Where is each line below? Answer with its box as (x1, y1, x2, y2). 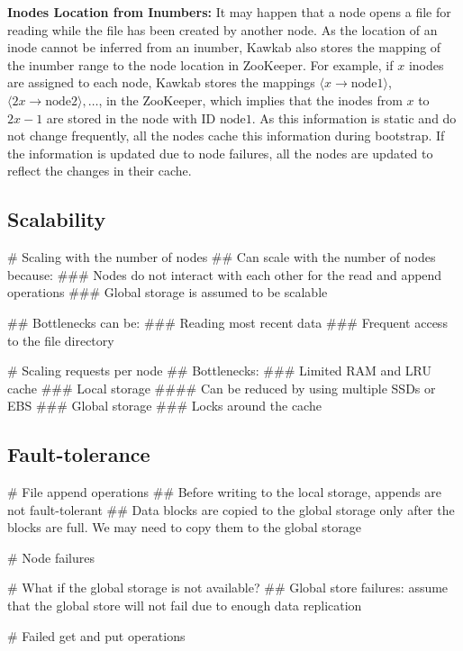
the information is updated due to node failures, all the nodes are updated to (7, 143, 433, 162)
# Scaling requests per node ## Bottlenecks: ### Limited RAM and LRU (7, 361, 432, 380)
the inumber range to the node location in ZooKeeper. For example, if (7, 55, 394, 74)
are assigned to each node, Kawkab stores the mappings (7, 73, 315, 92)
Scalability (7, 205, 106, 233)
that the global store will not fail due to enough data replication (7, 596, 362, 615)
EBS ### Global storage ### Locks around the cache (7, 396, 322, 415)
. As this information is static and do (251, 108, 457, 127)
